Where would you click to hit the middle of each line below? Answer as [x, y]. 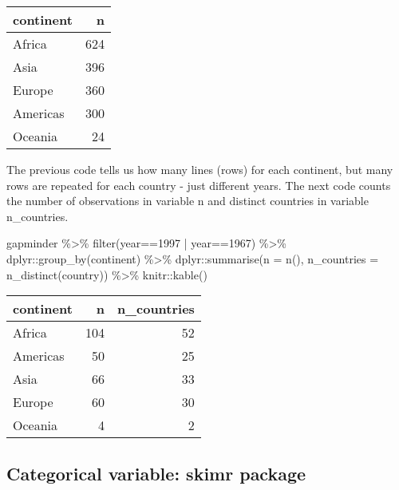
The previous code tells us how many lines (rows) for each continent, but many [200, 169]
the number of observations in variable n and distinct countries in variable [188, 201]
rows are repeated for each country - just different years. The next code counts [199, 185]
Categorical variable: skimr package [156, 473]
